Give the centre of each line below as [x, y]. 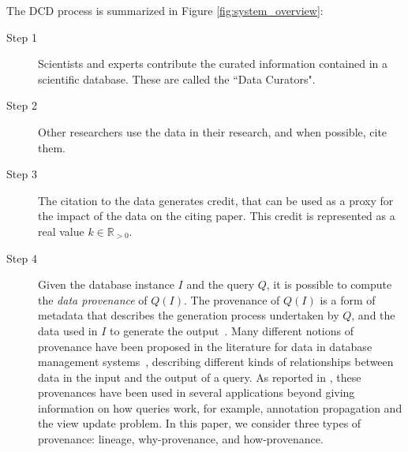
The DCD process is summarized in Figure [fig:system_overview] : [165, 10]
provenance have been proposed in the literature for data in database [205, 346]
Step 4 [22, 258]
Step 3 [22, 174]
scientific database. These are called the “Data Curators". [177, 78]
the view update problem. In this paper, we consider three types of [200, 423]
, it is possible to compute [329, 284]
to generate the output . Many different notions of [232, 330]
